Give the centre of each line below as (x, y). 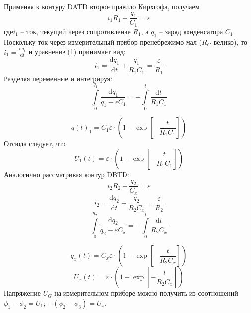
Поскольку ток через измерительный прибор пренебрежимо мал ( (103, 41)
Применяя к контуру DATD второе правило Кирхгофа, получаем (102, 6)
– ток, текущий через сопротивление (76, 31)
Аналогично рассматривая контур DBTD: (67, 174)
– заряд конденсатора (191, 31)
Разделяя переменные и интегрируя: (58, 78)
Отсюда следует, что (35, 143)
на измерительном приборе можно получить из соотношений (146, 293)
